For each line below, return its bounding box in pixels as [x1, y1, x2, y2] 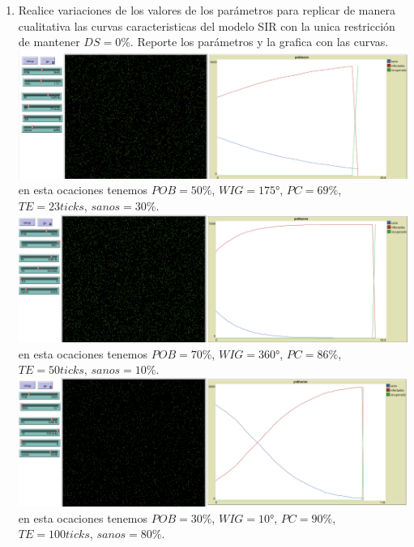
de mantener [18, 33, 80, 50]
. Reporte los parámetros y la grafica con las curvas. [130, 33, 389, 50]
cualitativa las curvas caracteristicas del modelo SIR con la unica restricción [18, 17, 395, 34]
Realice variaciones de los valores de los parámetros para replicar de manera [18, 2, 395, 18]
